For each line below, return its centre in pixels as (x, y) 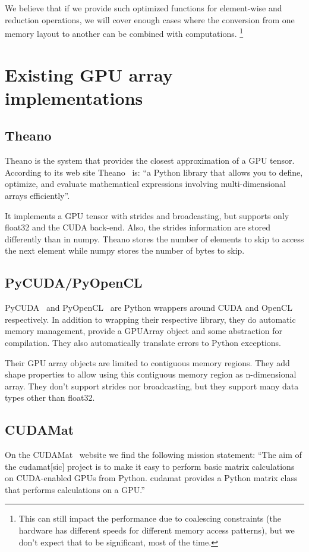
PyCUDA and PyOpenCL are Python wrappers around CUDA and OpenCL (149, 308)
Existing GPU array (89, 74)
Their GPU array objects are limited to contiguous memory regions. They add (147, 362)
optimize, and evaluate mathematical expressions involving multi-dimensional (145, 184)
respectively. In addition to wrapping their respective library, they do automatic (150, 319)
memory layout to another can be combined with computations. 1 (124, 32)
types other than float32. (50, 397)
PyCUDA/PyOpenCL (74, 283)
